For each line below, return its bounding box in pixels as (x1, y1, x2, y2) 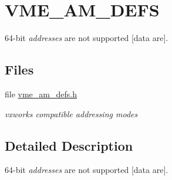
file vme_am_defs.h (5, 87, 77, 100)
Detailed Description (5, 136, 133, 154)
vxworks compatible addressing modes (5, 107, 138, 120)
